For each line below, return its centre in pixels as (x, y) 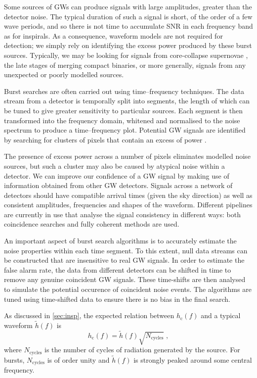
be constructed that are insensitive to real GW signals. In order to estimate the (124, 260)
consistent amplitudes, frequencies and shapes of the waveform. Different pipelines (128, 205)
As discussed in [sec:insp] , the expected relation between (89, 315)
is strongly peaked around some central (193, 359)
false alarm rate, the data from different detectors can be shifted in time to (118, 269)
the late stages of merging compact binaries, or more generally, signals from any (125, 65)
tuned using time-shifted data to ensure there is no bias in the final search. (117, 299)
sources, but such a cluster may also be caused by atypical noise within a (115, 165)
